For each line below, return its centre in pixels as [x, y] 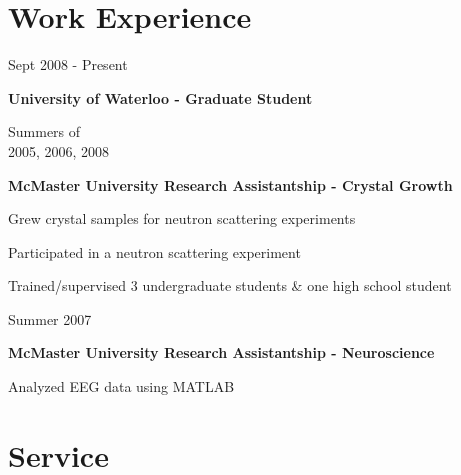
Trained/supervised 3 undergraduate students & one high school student [230, 285]
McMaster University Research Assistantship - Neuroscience [221, 352]
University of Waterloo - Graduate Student [160, 97]
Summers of [44, 131]
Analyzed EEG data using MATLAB [121, 386]
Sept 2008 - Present [68, 64]
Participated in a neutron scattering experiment [154, 251]
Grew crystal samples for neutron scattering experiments [182, 218]
